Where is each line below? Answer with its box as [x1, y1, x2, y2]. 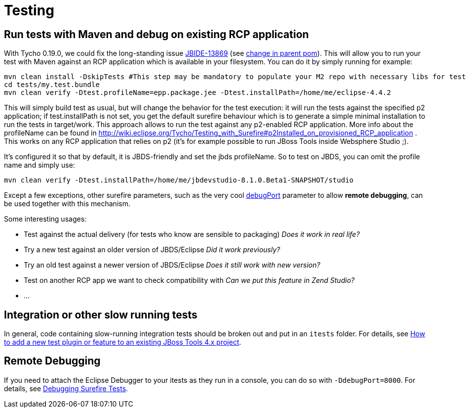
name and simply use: [4, 161, 75, 170]
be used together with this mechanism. [4, 199, 130, 208]
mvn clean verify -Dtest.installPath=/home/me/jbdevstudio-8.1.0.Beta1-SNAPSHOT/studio [4, 176, 354, 184]
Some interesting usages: [4, 215, 87, 224]
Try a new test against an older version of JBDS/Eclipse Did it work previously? [24, 245, 280, 254]
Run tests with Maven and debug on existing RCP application [4, 28, 309, 41]
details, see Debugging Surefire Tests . [4, 384, 128, 393]
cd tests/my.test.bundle [4, 81, 100, 89]
